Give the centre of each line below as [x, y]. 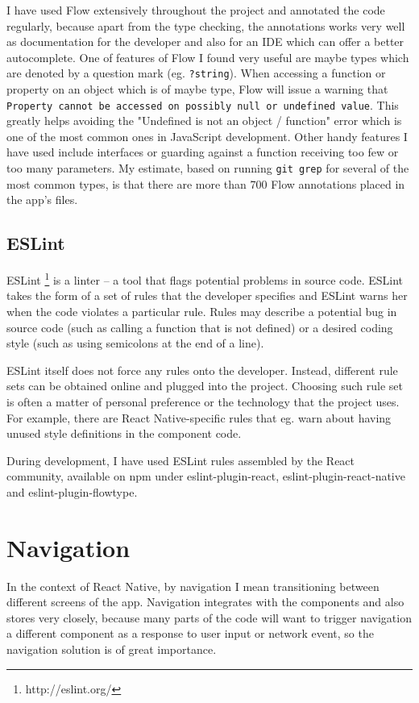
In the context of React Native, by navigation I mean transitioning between [193, 586]
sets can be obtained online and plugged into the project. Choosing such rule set [205, 386]
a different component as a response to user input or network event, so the [190, 633]
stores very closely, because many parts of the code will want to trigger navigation [209, 617]
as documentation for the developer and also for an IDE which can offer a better [205, 42]
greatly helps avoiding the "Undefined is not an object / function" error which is [204, 121]
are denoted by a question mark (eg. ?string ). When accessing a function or [196, 73]
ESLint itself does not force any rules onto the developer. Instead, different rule [202, 370]
